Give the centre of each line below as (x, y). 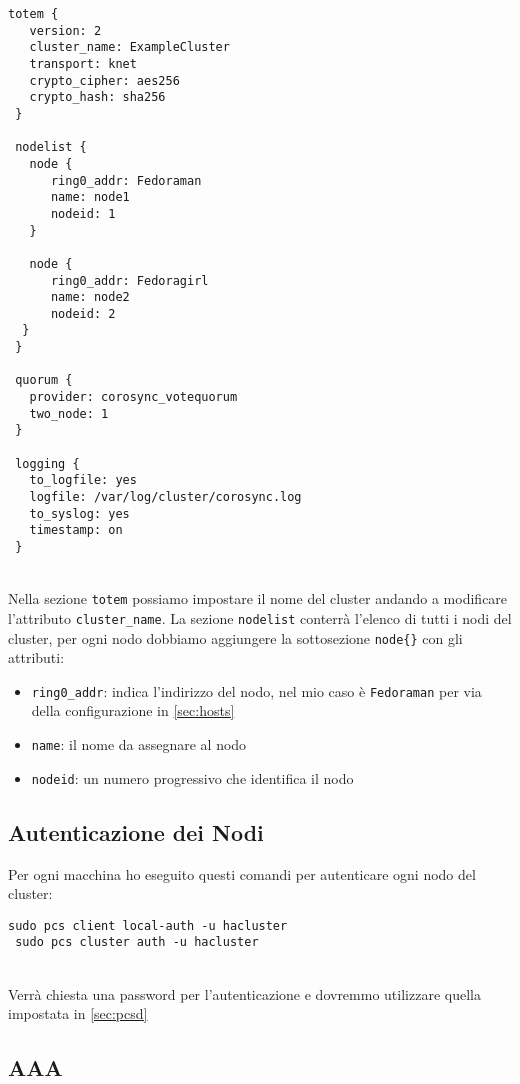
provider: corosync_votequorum (133, 397)
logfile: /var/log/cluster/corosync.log (165, 497)
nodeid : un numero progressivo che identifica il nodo (192, 777)
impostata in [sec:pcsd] (78, 1013)
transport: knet (83, 63)
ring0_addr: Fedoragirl (129, 280)
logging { (47, 463)
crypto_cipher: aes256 (104, 80)
